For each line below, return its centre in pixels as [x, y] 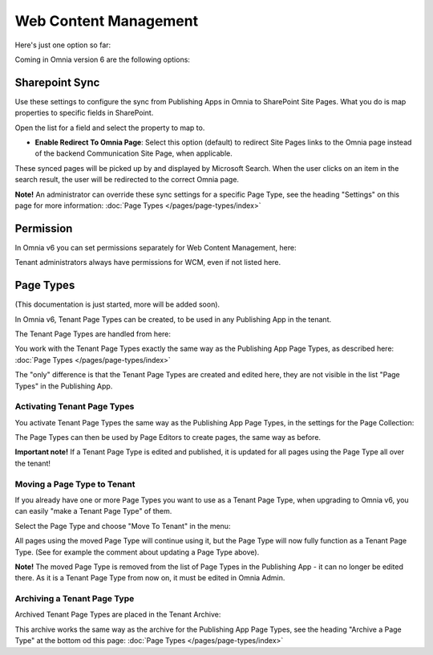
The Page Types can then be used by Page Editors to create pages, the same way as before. [168, 437]
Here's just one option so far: [63, 45]
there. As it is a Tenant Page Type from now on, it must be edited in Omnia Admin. [150, 578]
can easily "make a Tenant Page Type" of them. [93, 511]
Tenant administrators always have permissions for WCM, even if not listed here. [148, 262]
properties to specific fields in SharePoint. [84, 113]
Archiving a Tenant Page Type [75, 599]
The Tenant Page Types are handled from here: [93, 334]
